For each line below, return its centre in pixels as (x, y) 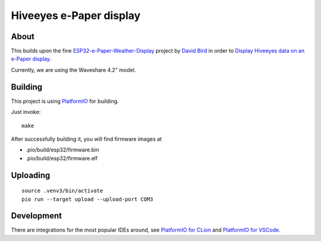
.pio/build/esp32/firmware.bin (62, 150)
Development (37, 216)
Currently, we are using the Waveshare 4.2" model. (73, 70)
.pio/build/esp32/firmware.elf (62, 158)
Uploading (31, 175)
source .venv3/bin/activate (62, 191)
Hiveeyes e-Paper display (76, 15)
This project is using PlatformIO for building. (65, 101)
